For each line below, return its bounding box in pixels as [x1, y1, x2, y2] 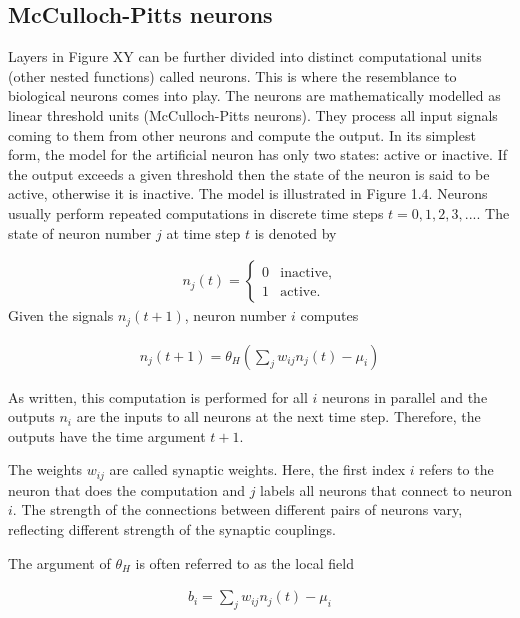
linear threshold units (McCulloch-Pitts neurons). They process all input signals [8, 104, 498, 125]
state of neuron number [8, 222, 152, 243]
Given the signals [8, 305, 114, 326]
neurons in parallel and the [322, 386, 488, 407]
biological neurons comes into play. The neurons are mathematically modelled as [8, 85, 501, 106]
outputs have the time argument [8, 425, 206, 446]
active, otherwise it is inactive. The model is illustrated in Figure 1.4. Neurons [8, 183, 488, 204]
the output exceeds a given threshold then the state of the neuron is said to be [8, 163, 490, 184]
